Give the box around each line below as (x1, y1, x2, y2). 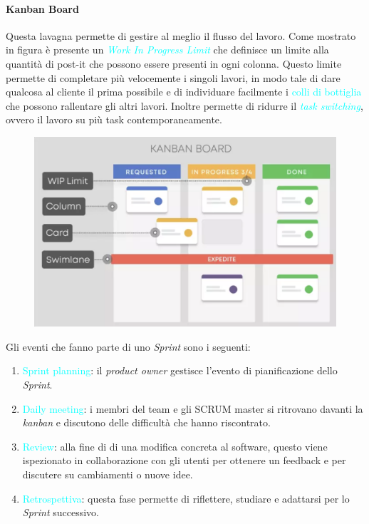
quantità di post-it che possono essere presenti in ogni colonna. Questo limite (6, 56, 342, 71)
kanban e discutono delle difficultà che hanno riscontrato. (22, 415, 271, 430)
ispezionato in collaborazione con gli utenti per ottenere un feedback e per (22, 453, 346, 468)
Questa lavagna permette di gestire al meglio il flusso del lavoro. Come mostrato (6, 28, 356, 43)
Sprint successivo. (22, 505, 99, 520)
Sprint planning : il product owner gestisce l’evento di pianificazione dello (22, 363, 338, 378)
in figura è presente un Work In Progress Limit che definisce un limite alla (6, 42, 329, 57)
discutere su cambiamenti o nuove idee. (22, 466, 193, 481)
